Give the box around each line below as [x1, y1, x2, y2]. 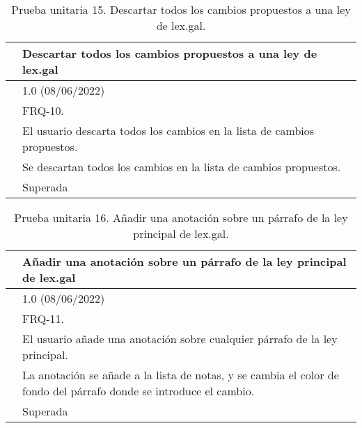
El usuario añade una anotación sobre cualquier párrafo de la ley [22, 331, 338, 347]
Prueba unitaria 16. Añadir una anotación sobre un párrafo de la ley [14, 209, 348, 225]
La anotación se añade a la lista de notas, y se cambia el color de [22, 367, 339, 383]
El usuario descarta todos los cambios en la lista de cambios [22, 122, 315, 138]
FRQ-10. [22, 102, 65, 118]
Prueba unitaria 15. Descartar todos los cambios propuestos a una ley [11, 1, 351, 17]
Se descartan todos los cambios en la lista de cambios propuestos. [22, 159, 341, 175]
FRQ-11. [22, 310, 65, 326]
